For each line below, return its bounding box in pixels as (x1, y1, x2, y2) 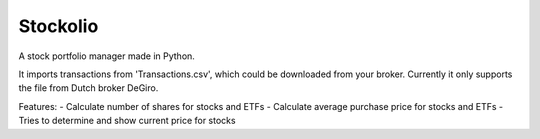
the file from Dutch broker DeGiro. (18, 82, 159, 94)
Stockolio (18, 15, 99, 37)
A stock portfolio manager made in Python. (18, 50, 195, 62)
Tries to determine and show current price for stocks (18, 115, 236, 127)
